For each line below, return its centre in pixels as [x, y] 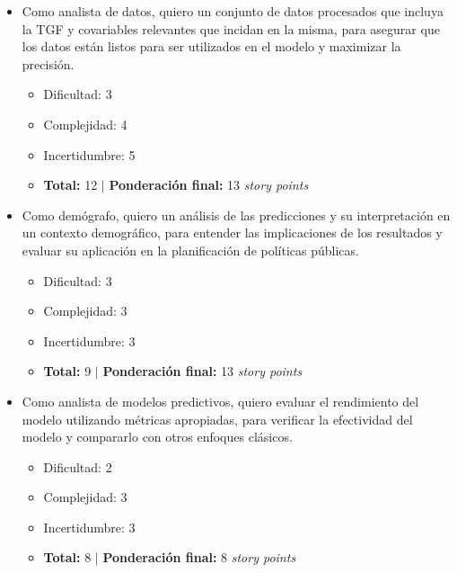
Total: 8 [67, 557]
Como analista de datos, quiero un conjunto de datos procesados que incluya [233, 11]
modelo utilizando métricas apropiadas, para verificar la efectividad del [217, 419]
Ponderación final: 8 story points [199, 557]
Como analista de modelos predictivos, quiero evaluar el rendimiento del [220, 401]
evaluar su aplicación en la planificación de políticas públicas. [190, 250]
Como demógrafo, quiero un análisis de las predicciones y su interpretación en [236, 215]
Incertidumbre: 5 [89, 154]
